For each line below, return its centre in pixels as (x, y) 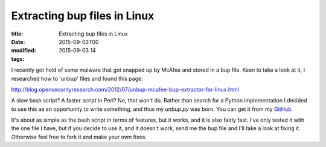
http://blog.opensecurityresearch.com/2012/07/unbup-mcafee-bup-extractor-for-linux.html (125, 89)
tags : (18, 59)
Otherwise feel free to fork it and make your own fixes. (79, 137)
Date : (18, 42)
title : (17, 34)
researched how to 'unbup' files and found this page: (77, 78)
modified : (24, 51)
